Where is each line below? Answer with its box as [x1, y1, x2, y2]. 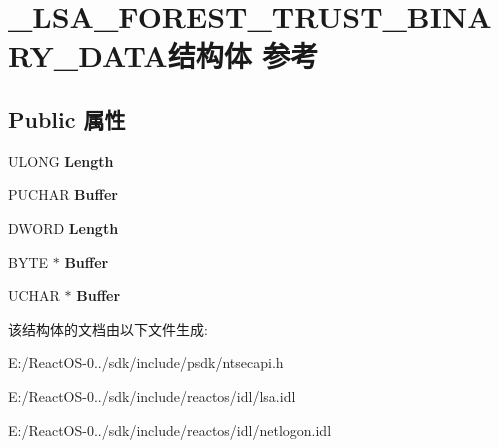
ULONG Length [8, 150, 114, 171]
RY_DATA [8, 35, 168, 76]
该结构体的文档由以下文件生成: [8, 318, 208, 339]
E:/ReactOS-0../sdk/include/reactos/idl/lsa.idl [8, 385, 296, 406]
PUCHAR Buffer [8, 184, 118, 205]
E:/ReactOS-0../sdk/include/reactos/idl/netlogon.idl [8, 419, 332, 440]
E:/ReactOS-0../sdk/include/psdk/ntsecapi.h [8, 352, 284, 373]
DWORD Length [8, 217, 119, 238]
